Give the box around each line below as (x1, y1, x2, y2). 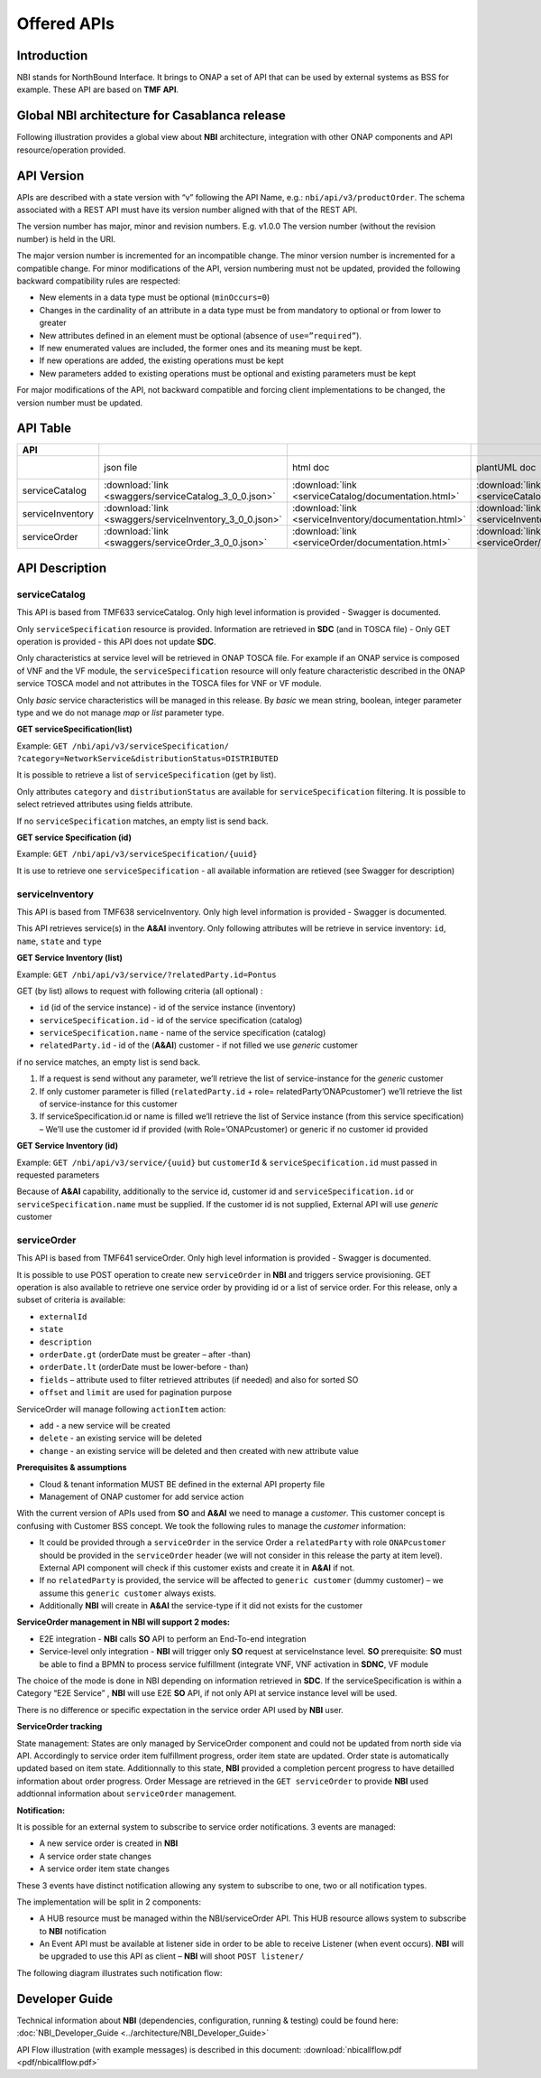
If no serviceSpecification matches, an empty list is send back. (16, 815, 270, 826)
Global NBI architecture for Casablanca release (16, 108, 286, 124)
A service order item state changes (39, 1863, 170, 1874)
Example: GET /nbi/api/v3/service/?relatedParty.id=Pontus (16, 969, 277, 980)
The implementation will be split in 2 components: (16, 1896, 202, 1907)
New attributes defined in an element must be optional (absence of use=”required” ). (39, 330, 362, 340)
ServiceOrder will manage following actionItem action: (16, 1403, 226, 1414)
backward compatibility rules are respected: (16, 275, 180, 286)
